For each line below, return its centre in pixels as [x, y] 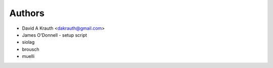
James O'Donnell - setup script [55, 35]
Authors [27, 13]
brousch [31, 49]
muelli [28, 56]
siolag [28, 42]
